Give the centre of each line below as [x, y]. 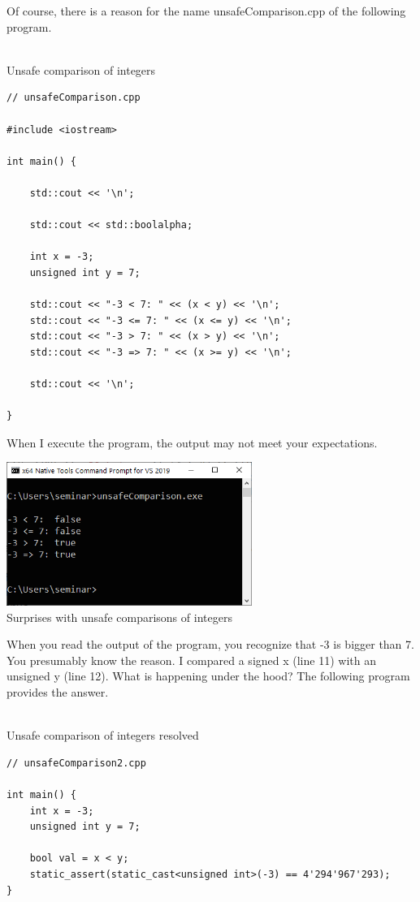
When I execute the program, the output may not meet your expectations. [192, 442]
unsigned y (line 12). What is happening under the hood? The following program [208, 676]
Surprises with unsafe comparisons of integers [119, 617]
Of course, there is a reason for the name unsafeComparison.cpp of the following [206, 11]
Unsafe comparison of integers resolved [103, 735]
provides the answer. [58, 692]
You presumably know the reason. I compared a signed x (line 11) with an [191, 660]
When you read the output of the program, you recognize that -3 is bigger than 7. [210, 644]
